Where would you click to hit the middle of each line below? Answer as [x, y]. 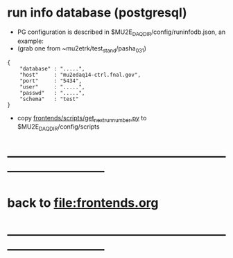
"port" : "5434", [51, 81]
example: [30, 41]
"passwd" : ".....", [52, 93]
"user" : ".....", [52, 87]
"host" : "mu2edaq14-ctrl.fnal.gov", [80, 75]
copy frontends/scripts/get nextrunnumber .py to [82, 119]
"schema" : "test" [49, 99]
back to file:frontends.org [83, 203]
